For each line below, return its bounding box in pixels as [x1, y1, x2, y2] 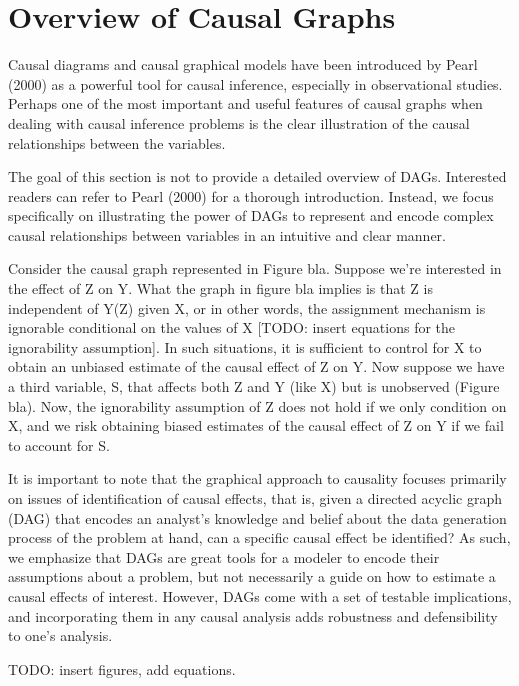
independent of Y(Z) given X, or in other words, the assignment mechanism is [8, 297, 486, 318]
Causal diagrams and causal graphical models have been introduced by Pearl [8, 54, 478, 75]
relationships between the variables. [8, 132, 226, 153]
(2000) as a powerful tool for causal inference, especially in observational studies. [8, 73, 503, 94]
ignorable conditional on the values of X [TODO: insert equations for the [8, 317, 456, 338]
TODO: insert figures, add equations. [8, 658, 236, 679]
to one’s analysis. [8, 625, 113, 646]
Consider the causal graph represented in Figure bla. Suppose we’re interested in [8, 258, 502, 279]
